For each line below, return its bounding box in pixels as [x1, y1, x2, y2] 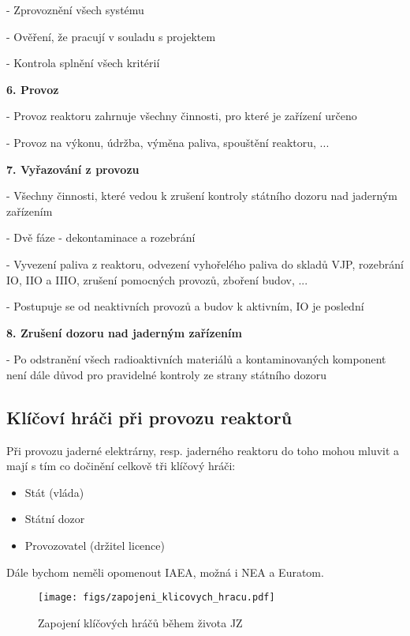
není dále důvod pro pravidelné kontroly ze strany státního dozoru [6, 366, 327, 382]
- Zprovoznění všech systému [6, 2, 144, 17]
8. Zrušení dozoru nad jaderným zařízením [6, 324, 242, 341]
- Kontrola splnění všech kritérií [6, 55, 160, 71]
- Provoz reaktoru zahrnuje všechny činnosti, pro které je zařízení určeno [6, 107, 357, 124]
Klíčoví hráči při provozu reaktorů [6, 405, 293, 429]
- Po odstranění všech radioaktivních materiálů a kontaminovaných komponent [6, 351, 386, 367]
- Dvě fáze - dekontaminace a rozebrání [6, 229, 196, 246]
